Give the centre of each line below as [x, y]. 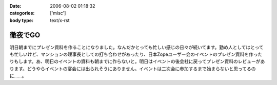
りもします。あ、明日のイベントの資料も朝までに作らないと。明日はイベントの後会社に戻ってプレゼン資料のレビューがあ [137, 61]
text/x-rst [60, 20]
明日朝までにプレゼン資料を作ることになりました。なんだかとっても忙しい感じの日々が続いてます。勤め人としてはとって [136, 47]
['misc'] [58, 13]
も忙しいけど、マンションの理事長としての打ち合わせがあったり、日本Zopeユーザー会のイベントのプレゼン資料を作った [136, 54]
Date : [15, 6]
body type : [21, 20]
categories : [22, 13]
